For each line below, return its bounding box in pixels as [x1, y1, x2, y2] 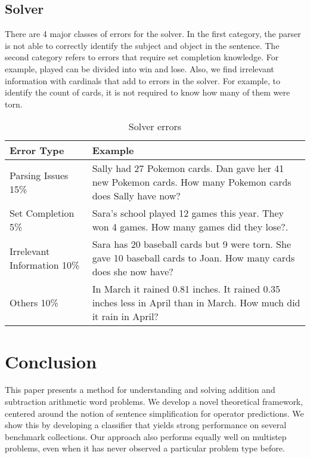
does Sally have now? [92, 189, 181, 203]
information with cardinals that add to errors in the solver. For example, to [5, 74, 280, 87]
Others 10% [10, 296, 58, 310]
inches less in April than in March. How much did [92, 296, 300, 310]
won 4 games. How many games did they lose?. [92, 220, 289, 234]
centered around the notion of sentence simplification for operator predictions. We [5, 407, 304, 419]
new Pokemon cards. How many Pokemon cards [92, 175, 292, 189]
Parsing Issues [10, 168, 69, 182]
